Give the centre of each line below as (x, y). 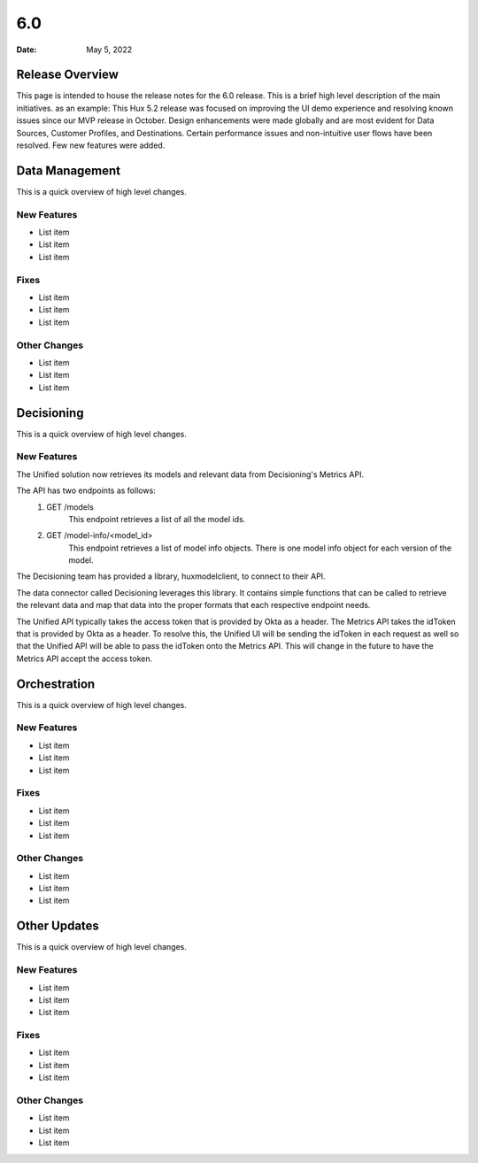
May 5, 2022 (109, 50)
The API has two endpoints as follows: (86, 490)
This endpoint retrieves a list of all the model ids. (157, 519)
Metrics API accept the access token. (85, 659)
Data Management (69, 170)
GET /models (70, 507)
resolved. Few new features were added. (91, 145)
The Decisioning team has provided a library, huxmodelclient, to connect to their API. (171, 576)
